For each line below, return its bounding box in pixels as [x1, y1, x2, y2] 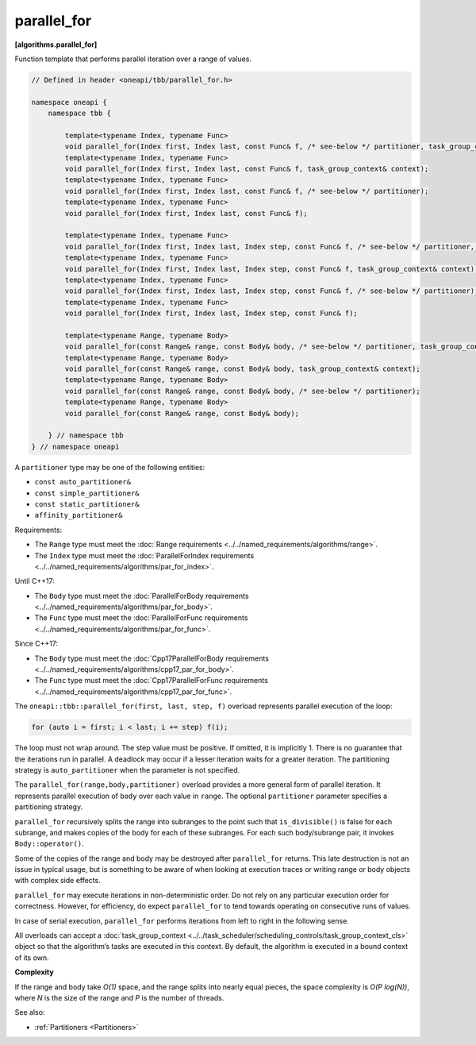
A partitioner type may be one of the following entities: [14, 462, 205, 472]
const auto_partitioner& [34, 477, 131, 487]
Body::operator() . [14, 839, 84, 849]
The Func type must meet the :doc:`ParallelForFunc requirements [34, 613, 248, 623]
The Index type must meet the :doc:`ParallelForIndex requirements [34, 550, 255, 560]
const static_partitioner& [34, 499, 140, 508]
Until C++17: [14, 576, 55, 586]
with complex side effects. [14, 876, 101, 885]
